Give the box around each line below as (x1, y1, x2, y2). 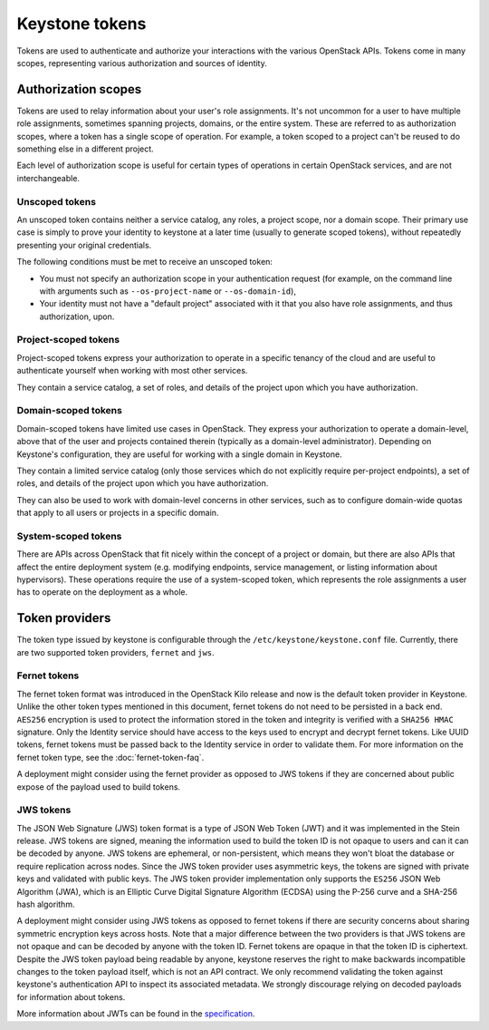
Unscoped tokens (16, 195, 97, 208)
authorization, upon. (39, 311, 115, 322)
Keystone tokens (16, 14, 147, 34)
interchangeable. (16, 172, 81, 183)
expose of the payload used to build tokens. (16, 781, 181, 792)
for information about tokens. (16, 991, 126, 1002)
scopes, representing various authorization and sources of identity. (16, 57, 267, 68)
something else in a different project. (16, 143, 154, 154)
